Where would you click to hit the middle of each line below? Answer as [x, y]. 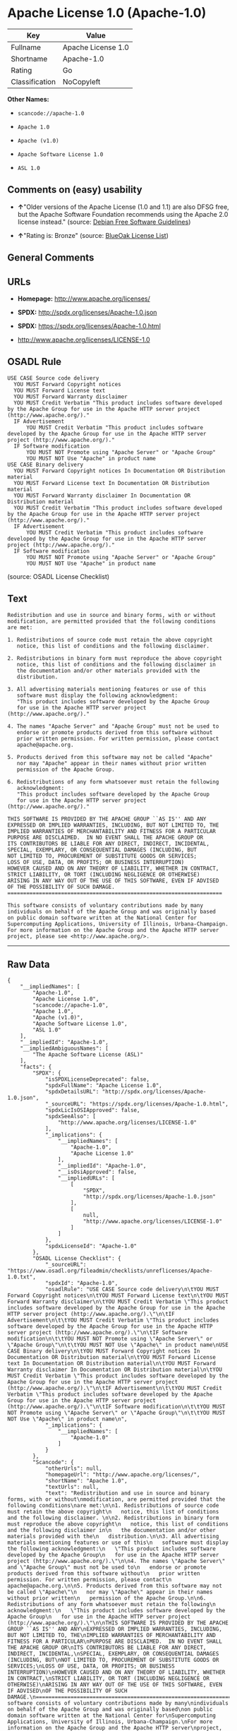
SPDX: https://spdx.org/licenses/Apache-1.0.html [89, 325]
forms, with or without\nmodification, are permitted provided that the [116, 1499]
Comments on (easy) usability [75, 190]
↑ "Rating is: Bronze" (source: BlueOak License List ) [93, 235]
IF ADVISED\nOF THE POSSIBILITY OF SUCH [68, 1691]
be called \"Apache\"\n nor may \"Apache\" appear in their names [110, 1592]
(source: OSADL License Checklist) [59, 576]
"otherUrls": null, [73, 1469]
